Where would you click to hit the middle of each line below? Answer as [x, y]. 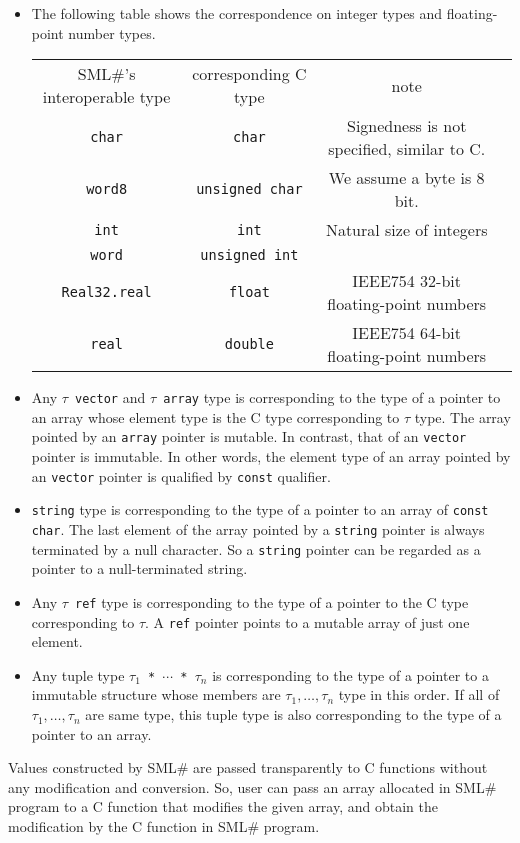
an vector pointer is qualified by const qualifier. [181, 475]
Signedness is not [406, 126]
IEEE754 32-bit [407, 281]
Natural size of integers [406, 230]
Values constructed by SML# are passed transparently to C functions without [248, 767]
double [249, 344]
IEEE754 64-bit [407, 333]
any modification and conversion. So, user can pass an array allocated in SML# [252, 786]
